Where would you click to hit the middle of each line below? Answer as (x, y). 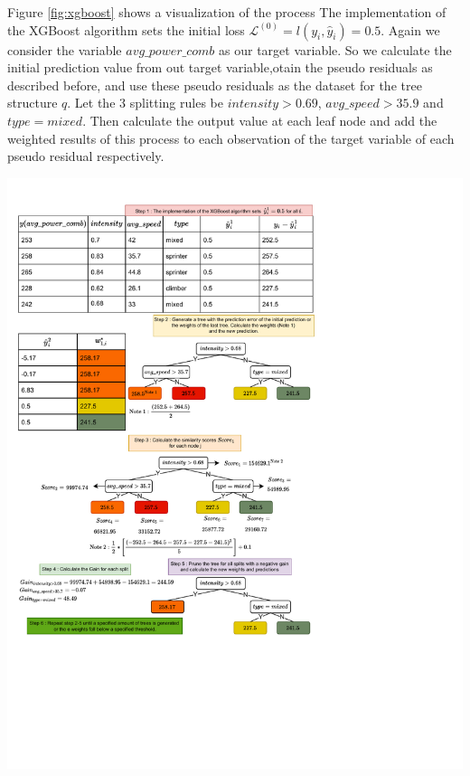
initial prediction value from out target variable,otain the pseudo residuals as (220, 67)
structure (33, 103)
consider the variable (65, 49)
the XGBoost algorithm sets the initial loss (126, 29)
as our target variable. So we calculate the (335, 49)
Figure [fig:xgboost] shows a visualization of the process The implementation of (227, 12)
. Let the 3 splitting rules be (145, 103)
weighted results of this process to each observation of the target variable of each (231, 138)
